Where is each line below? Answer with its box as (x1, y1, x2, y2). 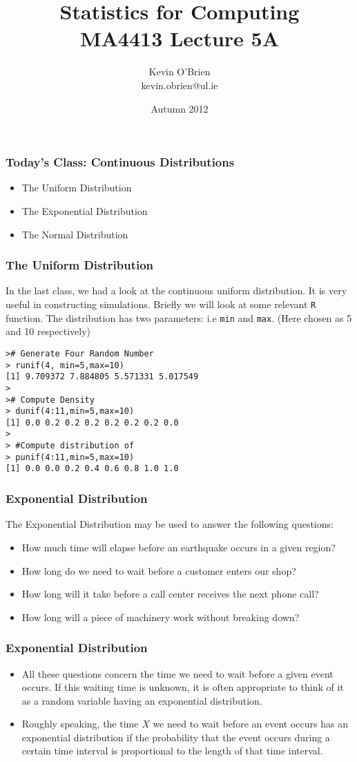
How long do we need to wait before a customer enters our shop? (21, 563, 296, 578)
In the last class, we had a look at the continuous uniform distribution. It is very (6, 283, 347, 298)
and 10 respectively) (6, 324, 91, 339)
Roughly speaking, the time (21, 716, 139, 731)
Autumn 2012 (151, 101, 209, 115)
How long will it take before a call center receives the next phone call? (21, 587, 319, 601)
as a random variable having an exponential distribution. (21, 693, 262, 707)
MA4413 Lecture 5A (79, 24, 280, 53)
